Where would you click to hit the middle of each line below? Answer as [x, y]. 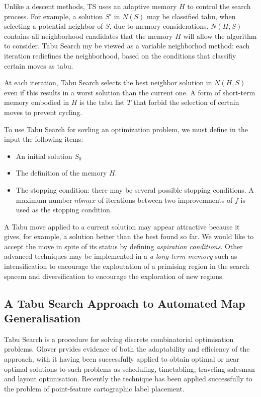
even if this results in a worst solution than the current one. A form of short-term [130, 92]
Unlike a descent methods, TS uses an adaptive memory [91, 6]
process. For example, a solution [54, 16]
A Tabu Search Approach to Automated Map [125, 303]
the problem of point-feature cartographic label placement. [94, 388]
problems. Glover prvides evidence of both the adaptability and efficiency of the [127, 349]
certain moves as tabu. [39, 65]
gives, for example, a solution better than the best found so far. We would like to [129, 236]
